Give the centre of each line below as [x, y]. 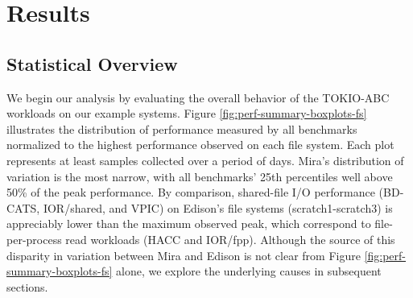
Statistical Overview [92, 63]
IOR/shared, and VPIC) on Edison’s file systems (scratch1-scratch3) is [218, 207]
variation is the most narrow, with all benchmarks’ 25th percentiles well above [200, 176]
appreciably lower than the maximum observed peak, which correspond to [189, 223]
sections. [27, 286]
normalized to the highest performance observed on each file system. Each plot [200, 145]
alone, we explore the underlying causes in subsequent [249, 271]
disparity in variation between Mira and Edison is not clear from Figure [184, 255]
